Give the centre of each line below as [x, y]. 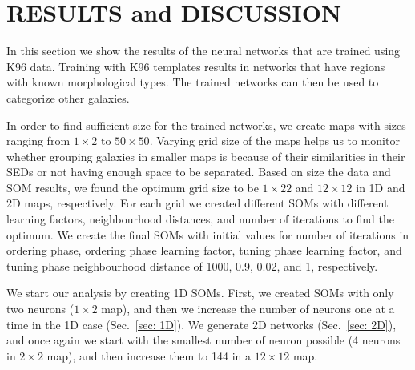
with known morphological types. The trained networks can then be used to [193, 82]
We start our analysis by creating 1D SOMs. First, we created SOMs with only [200, 293]
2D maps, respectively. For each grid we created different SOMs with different [197, 203]
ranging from [38, 141]
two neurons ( [40, 309]
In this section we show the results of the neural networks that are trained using [203, 51]
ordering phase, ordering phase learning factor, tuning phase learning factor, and [204, 250]
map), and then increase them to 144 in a [149, 355]
